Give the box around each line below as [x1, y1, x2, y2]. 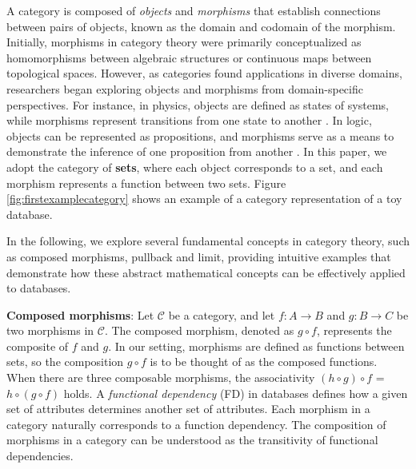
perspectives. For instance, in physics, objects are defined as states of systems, [6, 96, 389, 113]
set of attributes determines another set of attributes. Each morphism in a [6, 400, 370, 417]
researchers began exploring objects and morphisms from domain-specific [6, 80, 363, 97]
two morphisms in [6, 322, 94, 339]
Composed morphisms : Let [6, 306, 154, 323]
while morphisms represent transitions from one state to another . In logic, [6, 112, 372, 129]
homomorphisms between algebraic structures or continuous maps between [6, 49, 372, 66]
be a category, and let [168, 306, 275, 323]
